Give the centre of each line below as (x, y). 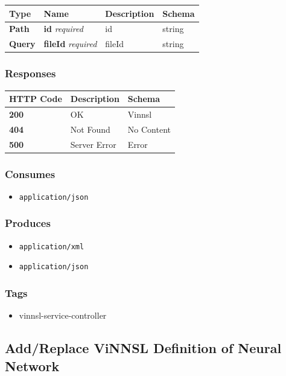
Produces (28, 223)
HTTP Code (36, 98)
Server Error (93, 144)
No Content (149, 129)
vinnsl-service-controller (63, 315)
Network (32, 365)
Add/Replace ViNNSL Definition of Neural (143, 348)
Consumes (30, 174)
